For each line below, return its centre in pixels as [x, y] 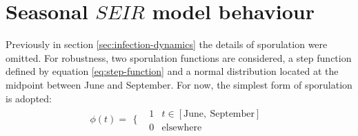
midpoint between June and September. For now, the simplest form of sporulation [179, 84]
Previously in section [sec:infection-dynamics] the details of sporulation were [167, 44]
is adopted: [29, 98]
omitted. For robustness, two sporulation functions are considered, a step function [179, 57]
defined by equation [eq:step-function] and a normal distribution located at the [172, 71]
